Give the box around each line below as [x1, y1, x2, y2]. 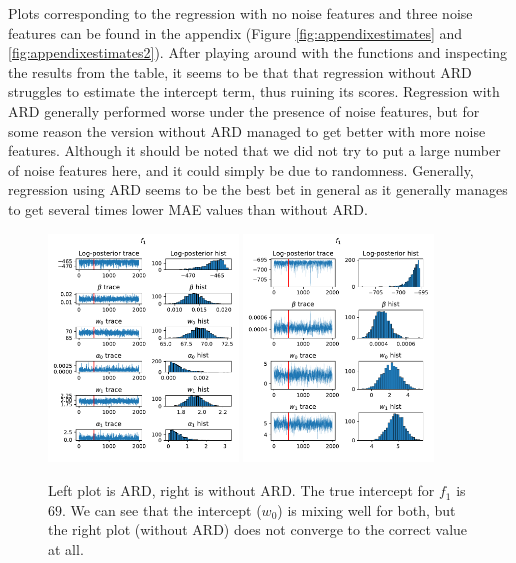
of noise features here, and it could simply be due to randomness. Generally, [8, 159, 474, 180]
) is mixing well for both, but [277, 499, 456, 520]
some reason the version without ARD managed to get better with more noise [8, 120, 486, 141]
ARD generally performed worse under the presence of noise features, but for [8, 100, 480, 121]
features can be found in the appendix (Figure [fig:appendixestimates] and [8, 22, 463, 43]
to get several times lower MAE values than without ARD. [8, 198, 368, 219]
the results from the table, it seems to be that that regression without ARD [8, 61, 472, 82]
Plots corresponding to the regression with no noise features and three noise [8, 3, 473, 23]
